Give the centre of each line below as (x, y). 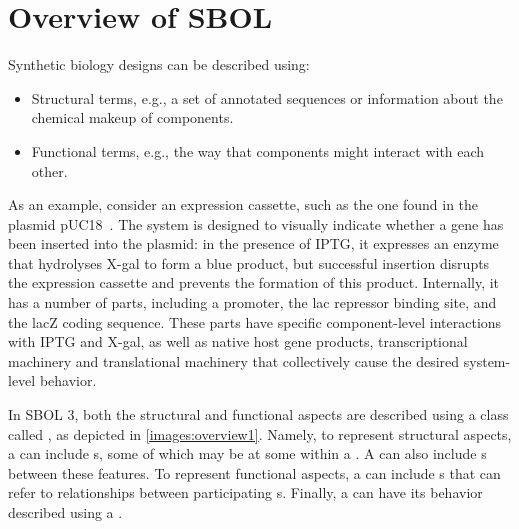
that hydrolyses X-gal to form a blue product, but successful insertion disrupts (249, 262)
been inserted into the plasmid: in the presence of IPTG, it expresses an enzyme (253, 243)
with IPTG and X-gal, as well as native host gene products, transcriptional (238, 341)
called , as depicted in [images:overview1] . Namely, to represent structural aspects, (260, 433)
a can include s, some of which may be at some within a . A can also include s (247, 453)
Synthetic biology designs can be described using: (159, 64)
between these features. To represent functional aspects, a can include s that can (254, 472)
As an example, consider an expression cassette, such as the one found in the (243, 204)
